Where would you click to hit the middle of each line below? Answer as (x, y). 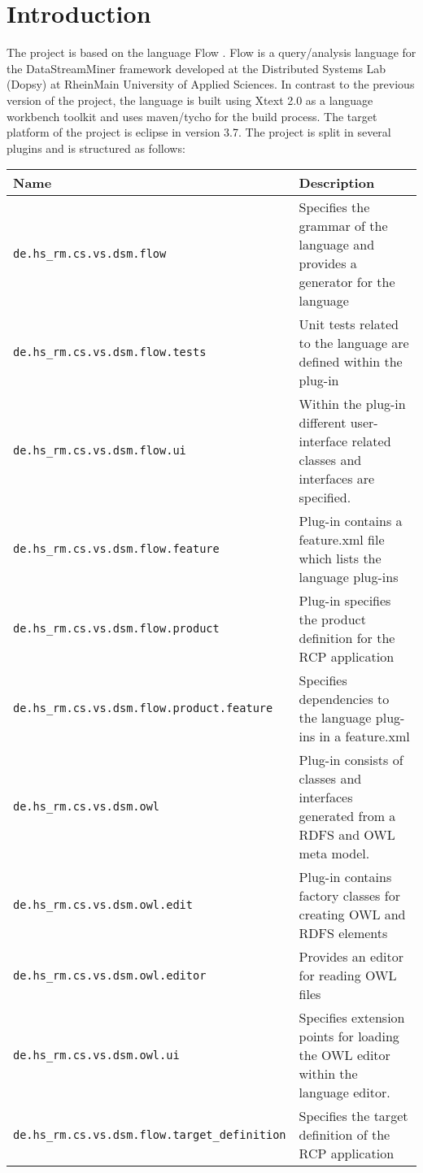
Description (337, 183)
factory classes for (349, 896)
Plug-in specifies (345, 601)
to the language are (354, 343)
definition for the (347, 638)
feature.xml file (342, 540)
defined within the (351, 362)
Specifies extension (352, 1018)
